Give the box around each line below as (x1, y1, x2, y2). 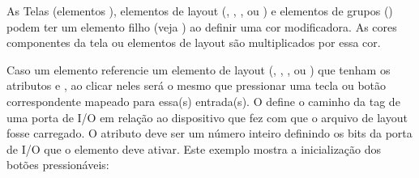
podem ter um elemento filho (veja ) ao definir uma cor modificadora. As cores (6, 18, 397, 35)
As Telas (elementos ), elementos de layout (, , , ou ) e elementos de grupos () (6, 2, 393, 19)
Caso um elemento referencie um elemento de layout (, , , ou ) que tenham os (6, 61, 391, 78)
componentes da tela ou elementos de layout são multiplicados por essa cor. (6, 34, 381, 51)
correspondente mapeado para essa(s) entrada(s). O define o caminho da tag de (6, 92, 400, 109)
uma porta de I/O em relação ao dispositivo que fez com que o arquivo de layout (6, 108, 408, 125)
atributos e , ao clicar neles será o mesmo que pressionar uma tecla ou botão (6, 77, 387, 94)
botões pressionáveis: (6, 156, 109, 173)
